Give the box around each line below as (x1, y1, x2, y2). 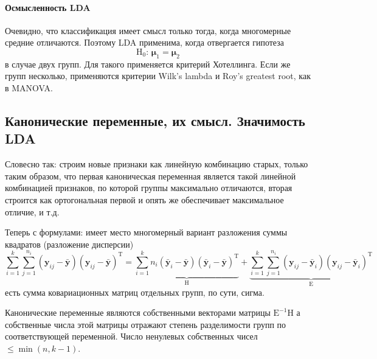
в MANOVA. (5, 81, 53, 94)
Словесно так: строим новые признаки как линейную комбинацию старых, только (5, 158, 308, 170)
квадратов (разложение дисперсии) (5, 237, 134, 250)
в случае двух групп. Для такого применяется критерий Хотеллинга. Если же (5, 57, 291, 70)
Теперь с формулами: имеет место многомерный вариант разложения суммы (5, 226, 288, 239)
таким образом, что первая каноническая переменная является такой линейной (5, 169, 296, 182)
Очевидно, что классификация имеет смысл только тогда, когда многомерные (5, 24, 291, 37)
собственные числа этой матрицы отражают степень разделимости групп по (5, 318, 286, 330)
